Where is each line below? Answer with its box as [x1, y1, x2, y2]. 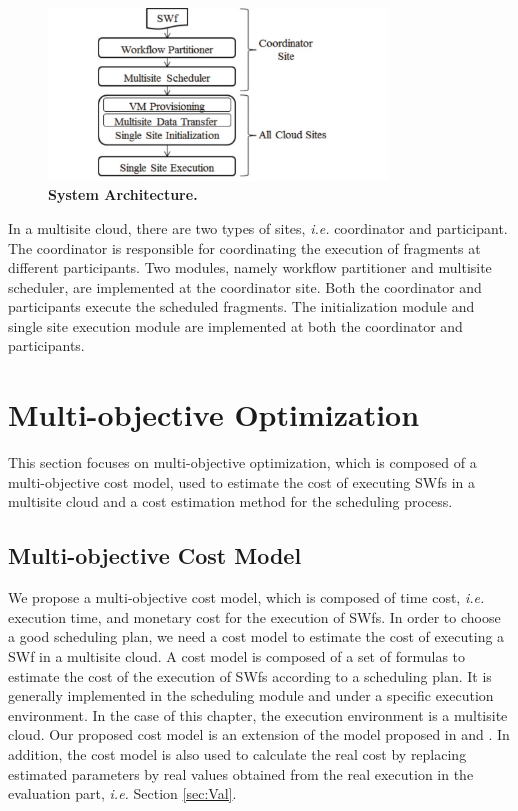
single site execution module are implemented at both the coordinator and [8, 315, 463, 336]
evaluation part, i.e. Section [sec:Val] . [8, 783, 237, 804]
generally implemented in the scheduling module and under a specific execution [8, 685, 494, 706]
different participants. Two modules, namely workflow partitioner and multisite [8, 257, 492, 278]
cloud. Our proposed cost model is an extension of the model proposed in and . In [8, 724, 510, 745]
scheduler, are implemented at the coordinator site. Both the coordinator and [8, 276, 482, 297]
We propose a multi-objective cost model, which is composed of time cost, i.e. [8, 587, 485, 608]
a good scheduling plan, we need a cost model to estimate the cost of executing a [8, 626, 505, 647]
